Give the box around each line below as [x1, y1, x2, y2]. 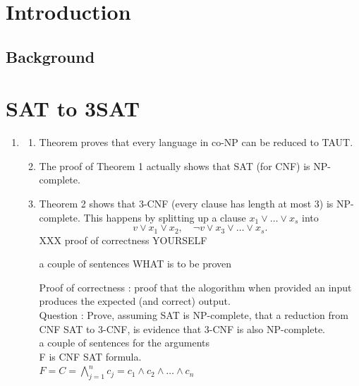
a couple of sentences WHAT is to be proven [39, 256, 232, 271]
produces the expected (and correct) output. [39, 294, 231, 308]
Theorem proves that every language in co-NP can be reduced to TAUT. [39, 135, 353, 150]
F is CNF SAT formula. [39, 349, 142, 363]
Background [6, 45, 95, 67]
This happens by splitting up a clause [83, 210, 246, 224]
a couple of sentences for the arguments [39, 335, 209, 350]
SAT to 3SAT [6, 94, 140, 123]
